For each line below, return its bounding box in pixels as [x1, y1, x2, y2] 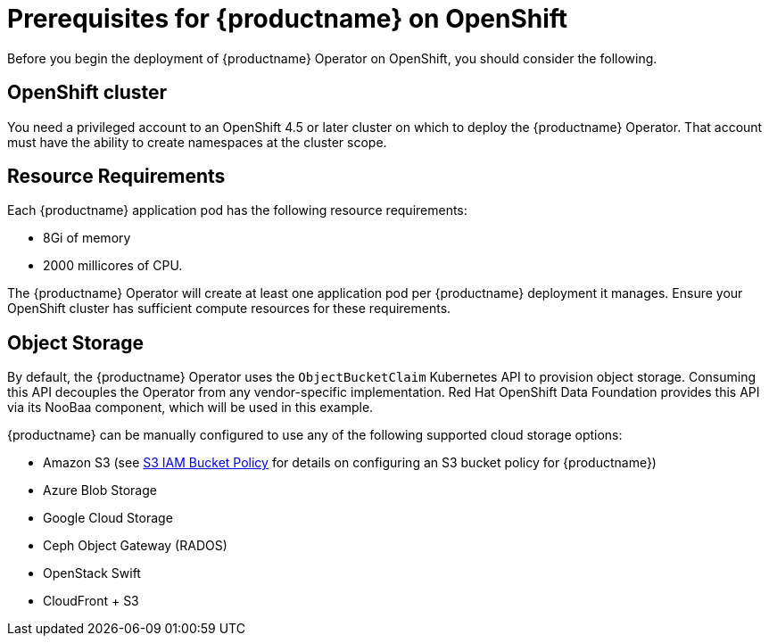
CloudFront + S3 [43, 593, 139, 609]
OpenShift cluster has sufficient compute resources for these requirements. [7, 301, 451, 317]
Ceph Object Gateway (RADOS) [43, 538, 227, 554]
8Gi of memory [43, 230, 131, 246]
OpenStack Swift [43, 565, 141, 581]
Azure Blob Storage [43, 482, 157, 499]
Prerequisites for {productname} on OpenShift [7, 4, 568, 34]
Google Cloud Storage [43, 510, 173, 526]
